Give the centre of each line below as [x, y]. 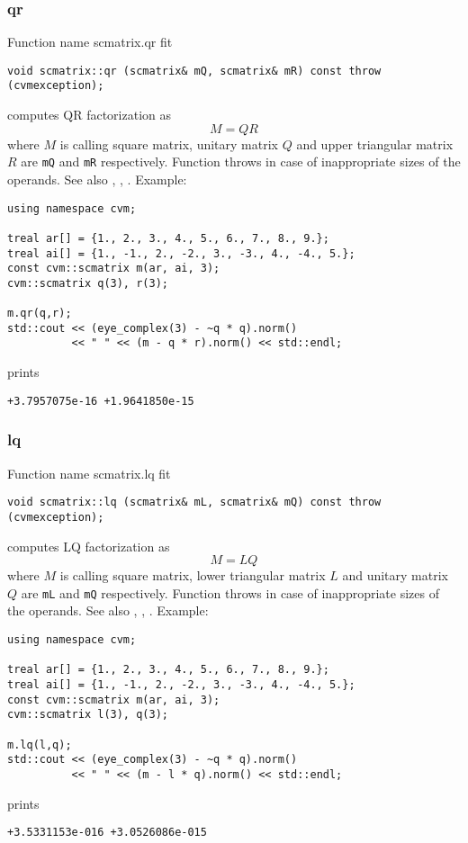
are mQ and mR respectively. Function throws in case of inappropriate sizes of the [241, 161]
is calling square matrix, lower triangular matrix [193, 575]
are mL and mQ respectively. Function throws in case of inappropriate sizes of [230, 592]
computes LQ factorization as [89, 546]
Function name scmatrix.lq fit [89, 473]
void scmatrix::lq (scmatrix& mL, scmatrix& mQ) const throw [194, 502]
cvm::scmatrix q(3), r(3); [88, 283]
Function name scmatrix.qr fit [90, 42]
